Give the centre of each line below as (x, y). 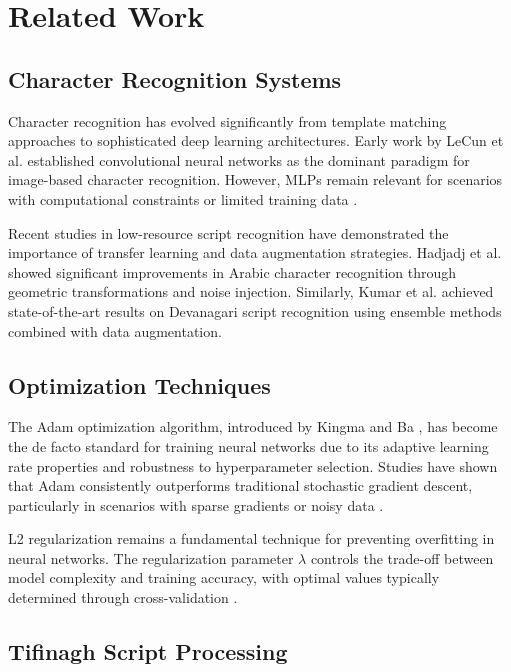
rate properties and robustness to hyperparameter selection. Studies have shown (253, 465)
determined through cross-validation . (123, 597)
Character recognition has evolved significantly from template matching (227, 120)
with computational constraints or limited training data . (183, 198)
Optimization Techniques (139, 384)
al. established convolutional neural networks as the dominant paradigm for (239, 159)
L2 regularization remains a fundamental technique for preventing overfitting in (251, 538)
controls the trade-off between (402, 557)
